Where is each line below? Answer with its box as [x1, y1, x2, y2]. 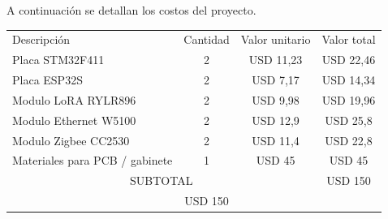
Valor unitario [240, 31, 311, 48]
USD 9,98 [252, 91, 300, 108]
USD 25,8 [325, 111, 373, 128]
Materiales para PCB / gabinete [12, 152, 173, 169]
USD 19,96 [321, 91, 376, 108]
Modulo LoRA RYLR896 [12, 91, 136, 108]
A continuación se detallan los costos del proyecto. [6, 2, 257, 18]
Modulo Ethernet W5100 [12, 111, 136, 128]
